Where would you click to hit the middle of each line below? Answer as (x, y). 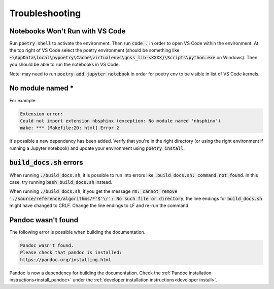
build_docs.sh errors (46, 163)
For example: (23, 100)
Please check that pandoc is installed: (71, 253)
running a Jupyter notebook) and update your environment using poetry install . (97, 148)
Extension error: (42, 114)
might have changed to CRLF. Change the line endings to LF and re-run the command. (99, 205)
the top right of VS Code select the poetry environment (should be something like (94, 50)
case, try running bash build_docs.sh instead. (61, 182)
